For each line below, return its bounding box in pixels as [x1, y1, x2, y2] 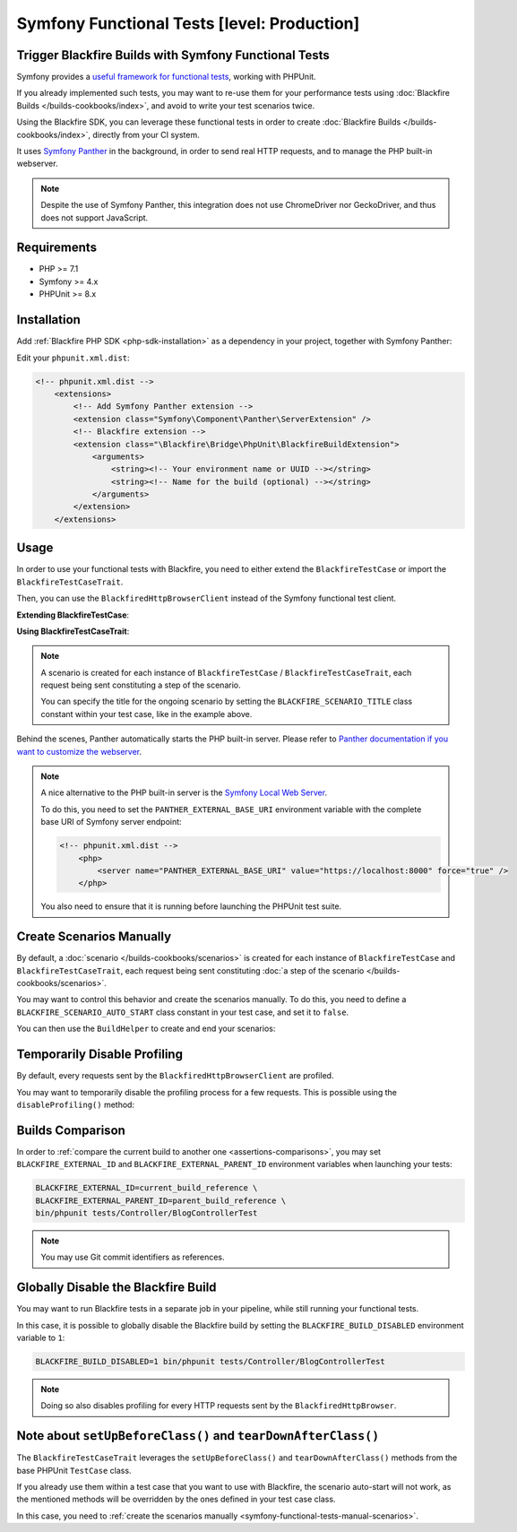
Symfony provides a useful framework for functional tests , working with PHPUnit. [16, 72, 317, 82]
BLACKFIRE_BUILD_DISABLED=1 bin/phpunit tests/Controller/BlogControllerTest [35, 1356, 385, 1366]
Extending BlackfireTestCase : [16, 610, 130, 620]
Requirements [16, 240, 98, 255]
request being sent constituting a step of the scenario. [40, 679, 241, 690]
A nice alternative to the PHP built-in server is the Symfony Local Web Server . [40, 787, 327, 798]
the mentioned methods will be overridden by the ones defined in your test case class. [16, 1493, 336, 1505]
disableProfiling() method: [16, 1099, 134, 1110]
